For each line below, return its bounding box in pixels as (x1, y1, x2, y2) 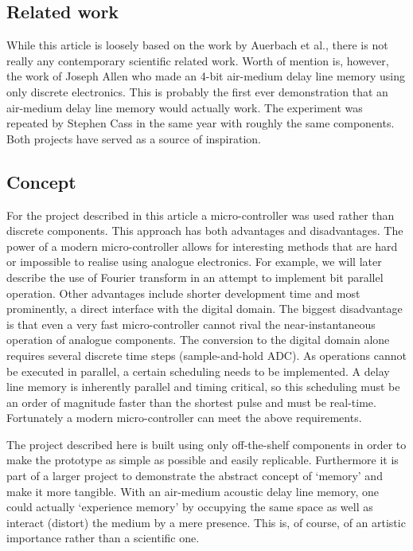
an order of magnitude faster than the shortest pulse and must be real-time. (6, 393, 376, 410)
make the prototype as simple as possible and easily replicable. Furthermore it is (6, 451, 399, 468)
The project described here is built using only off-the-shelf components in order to (6, 436, 407, 452)
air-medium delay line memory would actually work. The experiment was (6, 99, 363, 115)
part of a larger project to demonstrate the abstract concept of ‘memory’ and (6, 467, 383, 484)
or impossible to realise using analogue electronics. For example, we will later (6, 253, 382, 270)
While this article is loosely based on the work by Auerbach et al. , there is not (6, 37, 388, 53)
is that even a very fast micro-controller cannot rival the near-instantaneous (6, 315, 376, 332)
